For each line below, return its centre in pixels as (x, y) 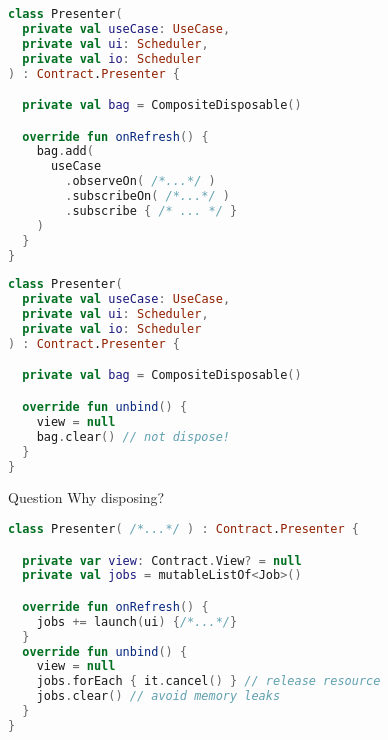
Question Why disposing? (86, 497)
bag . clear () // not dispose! (133, 436)
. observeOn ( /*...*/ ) (140, 181)
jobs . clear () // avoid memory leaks (158, 696)
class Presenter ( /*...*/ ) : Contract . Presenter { (183, 528)
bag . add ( (65, 151)
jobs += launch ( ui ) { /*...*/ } (137, 621)
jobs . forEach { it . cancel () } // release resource (208, 681)
